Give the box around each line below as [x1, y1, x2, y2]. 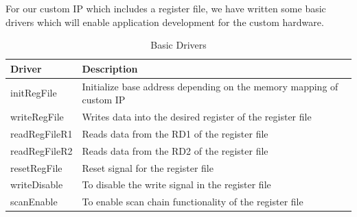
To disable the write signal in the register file [82, 177, 271, 192]
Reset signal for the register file [82, 160, 214, 175]
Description [82, 61, 138, 75]
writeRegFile [10, 110, 64, 124]
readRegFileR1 [10, 126, 73, 140]
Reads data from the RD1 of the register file [82, 126, 268, 140]
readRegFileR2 [10, 143, 73, 157]
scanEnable [10, 194, 58, 209]
